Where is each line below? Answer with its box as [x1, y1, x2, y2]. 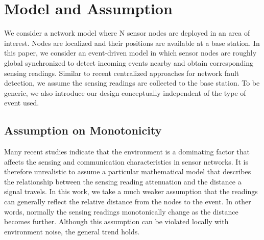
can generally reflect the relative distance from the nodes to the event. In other [4, 196, 251, 207]
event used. [4, 97, 39, 108]
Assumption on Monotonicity [4, 122, 162, 138]
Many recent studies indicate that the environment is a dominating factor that [4, 146, 250, 157]
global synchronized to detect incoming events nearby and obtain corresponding [4, 57, 254, 68]
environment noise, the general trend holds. [4, 226, 140, 236]
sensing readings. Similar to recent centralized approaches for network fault [4, 67, 239, 78]
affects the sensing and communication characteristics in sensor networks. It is [4, 156, 248, 167]
